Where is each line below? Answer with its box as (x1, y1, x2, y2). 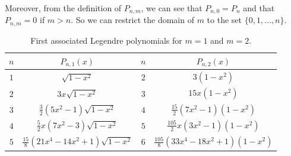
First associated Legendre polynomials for (30, 34, 182, 46)
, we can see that (141, 2, 203, 14)
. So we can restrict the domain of (71, 14, 194, 26)
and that (243, 2, 275, 14)
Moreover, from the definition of (5, 2, 122, 14)
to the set (207, 14, 242, 26)
